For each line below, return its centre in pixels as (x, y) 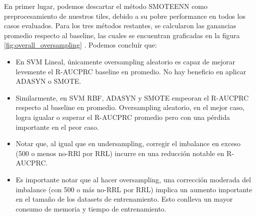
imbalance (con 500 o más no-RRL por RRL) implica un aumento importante (134, 189)
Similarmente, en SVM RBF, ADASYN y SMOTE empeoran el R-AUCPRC (132, 97)
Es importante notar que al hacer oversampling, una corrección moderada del (133, 179)
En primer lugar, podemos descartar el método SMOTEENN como (106, 6)
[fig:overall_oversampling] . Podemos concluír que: (81, 45)
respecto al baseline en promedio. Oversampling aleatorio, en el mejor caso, (130, 107)
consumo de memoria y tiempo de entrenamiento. (91, 208)
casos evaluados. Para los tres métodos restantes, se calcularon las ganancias (120, 26)
